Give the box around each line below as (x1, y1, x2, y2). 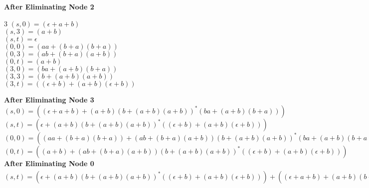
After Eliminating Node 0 (4, 158, 94, 168)
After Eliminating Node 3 (4, 94, 94, 105)
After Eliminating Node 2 (4, 1, 94, 11)
